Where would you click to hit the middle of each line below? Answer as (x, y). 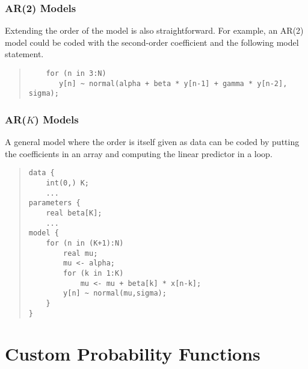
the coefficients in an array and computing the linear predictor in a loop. (139, 153)
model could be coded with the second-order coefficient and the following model (152, 42)
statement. (24, 54)
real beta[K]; (74, 213)
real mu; (81, 253)
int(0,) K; (68, 183)
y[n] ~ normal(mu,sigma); (115, 293)
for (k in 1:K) (94, 273)
